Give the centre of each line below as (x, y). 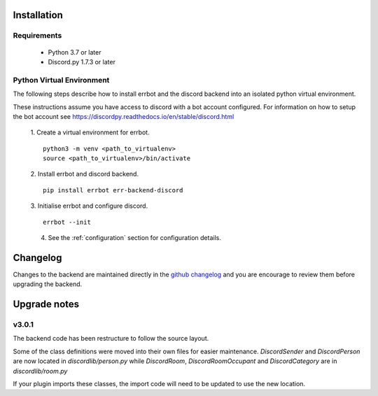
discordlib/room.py (40, 371)
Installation (38, 15)
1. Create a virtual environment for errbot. (90, 132)
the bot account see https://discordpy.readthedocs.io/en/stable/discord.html (124, 116)
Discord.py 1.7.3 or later (82, 62)
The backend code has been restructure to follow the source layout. (111, 339)
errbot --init (67, 222)
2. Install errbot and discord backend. (85, 174)
